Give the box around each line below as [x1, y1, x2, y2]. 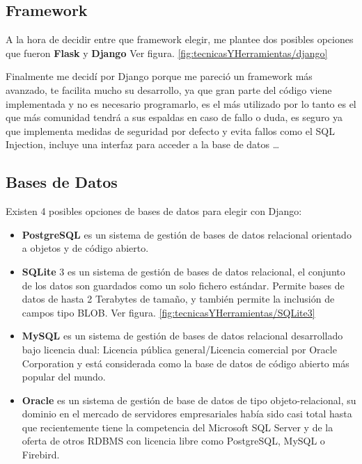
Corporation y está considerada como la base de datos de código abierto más [22, 355, 349, 370]
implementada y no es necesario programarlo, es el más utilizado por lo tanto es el [6, 96, 356, 111]
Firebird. [22, 447, 60, 462]
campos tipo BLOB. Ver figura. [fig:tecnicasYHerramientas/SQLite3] [22, 305, 315, 319]
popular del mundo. [22, 369, 106, 384]
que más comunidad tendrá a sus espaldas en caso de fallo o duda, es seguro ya [6, 110, 343, 125]
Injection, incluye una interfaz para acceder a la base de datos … [6, 137, 280, 152]
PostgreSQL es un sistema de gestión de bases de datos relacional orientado [22, 227, 352, 241]
